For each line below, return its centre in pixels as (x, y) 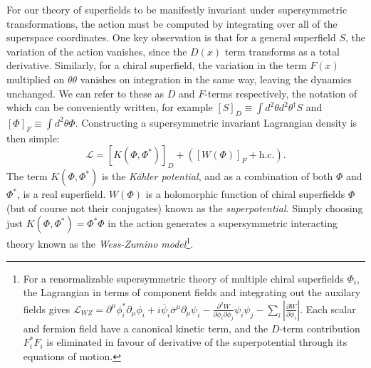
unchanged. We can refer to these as (85, 93)
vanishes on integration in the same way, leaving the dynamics (216, 79)
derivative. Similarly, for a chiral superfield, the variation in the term (157, 65)
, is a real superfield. (62, 194)
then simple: (33, 138)
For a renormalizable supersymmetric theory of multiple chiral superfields (183, 278)
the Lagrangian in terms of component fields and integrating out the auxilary (192, 292)
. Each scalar (328, 309)
